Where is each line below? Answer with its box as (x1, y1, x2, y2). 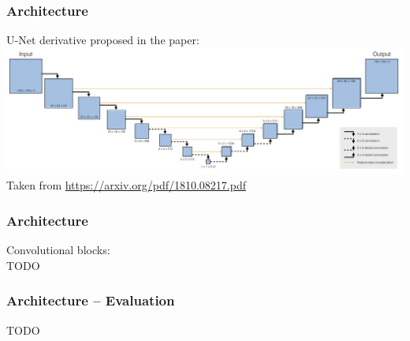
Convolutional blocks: (6, 242, 110, 258)
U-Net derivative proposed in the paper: (6, 32, 199, 48)
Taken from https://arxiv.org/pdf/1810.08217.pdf (6, 177, 247, 193)
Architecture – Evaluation (6, 290, 175, 310)
